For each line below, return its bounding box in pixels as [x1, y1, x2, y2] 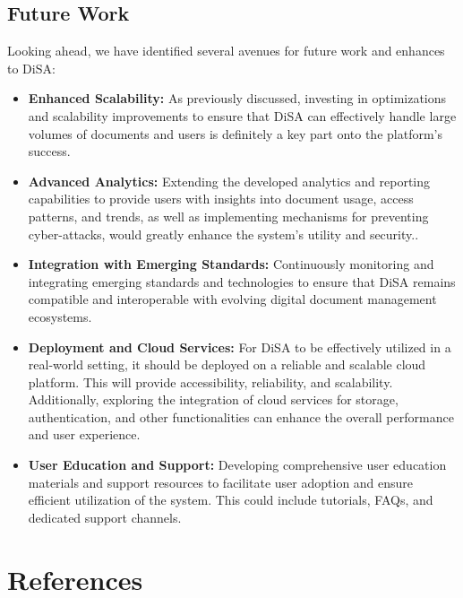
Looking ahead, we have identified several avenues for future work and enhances [7, 41, 445, 60]
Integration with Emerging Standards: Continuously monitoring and [28, 255, 434, 273]
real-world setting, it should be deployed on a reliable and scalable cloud [28, 355, 426, 374]
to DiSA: [7, 58, 56, 77]
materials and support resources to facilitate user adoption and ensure [28, 472, 414, 491]
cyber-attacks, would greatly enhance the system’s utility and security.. [28, 224, 419, 243]
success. [28, 142, 71, 160]
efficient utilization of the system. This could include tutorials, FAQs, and [28, 490, 433, 509]
